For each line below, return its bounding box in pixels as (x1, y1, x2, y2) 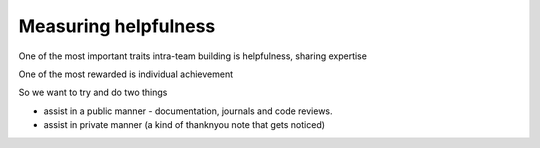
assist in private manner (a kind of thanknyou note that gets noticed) (43, 119, 325, 131)
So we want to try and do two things (18, 86, 168, 99)
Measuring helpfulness (18, 15, 216, 37)
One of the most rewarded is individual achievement (18, 68, 234, 80)
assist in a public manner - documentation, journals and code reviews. (43, 105, 334, 117)
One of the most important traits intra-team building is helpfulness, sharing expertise (18, 50, 367, 62)
